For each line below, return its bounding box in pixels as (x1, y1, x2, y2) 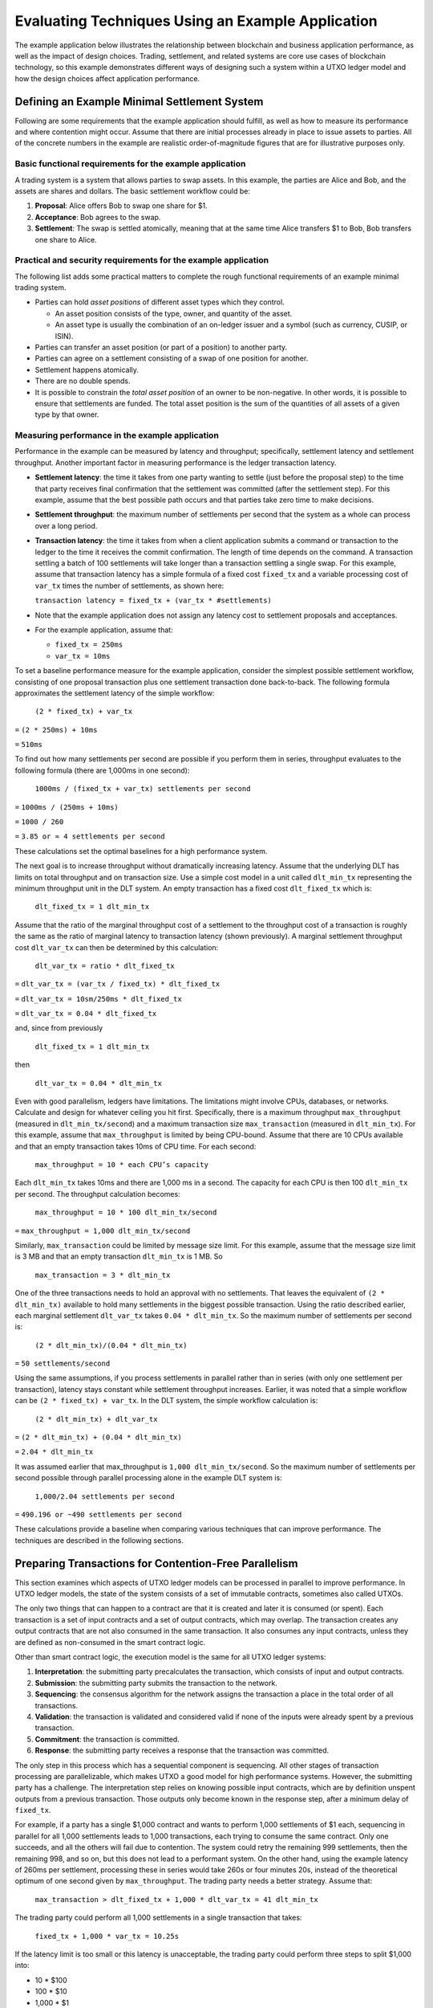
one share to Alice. (34, 235, 97, 244)
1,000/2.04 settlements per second (34, 1492, 176, 1501)
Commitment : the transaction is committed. (34, 1734, 180, 1744)
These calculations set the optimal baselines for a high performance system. (14, 846, 268, 855)
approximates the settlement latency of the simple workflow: (14, 688, 215, 698)
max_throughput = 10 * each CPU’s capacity (34, 1161, 208, 1169)
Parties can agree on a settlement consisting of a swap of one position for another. (34, 353, 309, 363)
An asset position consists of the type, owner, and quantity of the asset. (55, 308, 293, 318)
